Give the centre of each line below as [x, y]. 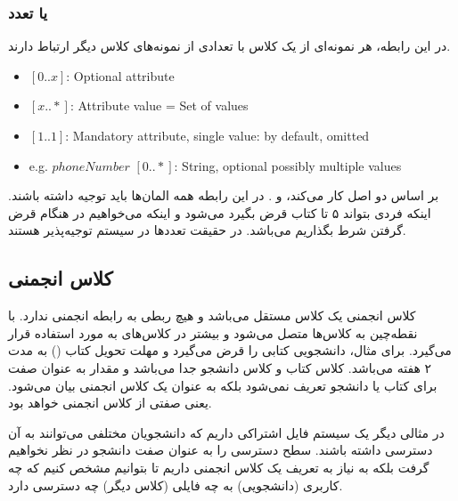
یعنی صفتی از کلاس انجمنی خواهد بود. [110, 403]
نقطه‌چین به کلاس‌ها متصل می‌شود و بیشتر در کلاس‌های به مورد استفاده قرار [213, 332]
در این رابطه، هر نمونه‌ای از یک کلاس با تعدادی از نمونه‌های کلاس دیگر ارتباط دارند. [229, 46]
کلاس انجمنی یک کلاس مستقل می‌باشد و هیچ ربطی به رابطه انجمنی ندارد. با [212, 315]
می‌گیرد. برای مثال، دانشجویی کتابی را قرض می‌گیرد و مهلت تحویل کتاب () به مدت [230, 350]
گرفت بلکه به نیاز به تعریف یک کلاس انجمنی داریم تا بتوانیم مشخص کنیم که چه [219, 467]
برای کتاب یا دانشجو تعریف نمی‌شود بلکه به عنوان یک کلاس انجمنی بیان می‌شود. [223, 385]
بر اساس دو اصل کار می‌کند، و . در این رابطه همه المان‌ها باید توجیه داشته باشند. [224, 195]
